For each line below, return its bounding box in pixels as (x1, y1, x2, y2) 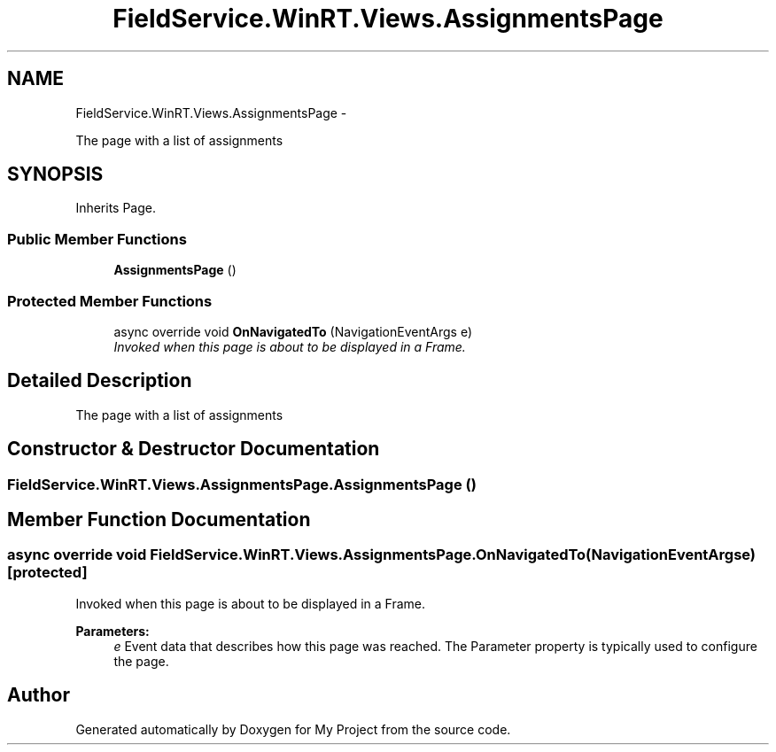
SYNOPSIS (7, 163, 104, 186)
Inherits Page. (75, 200, 157, 216)
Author (7, 684, 70, 707)
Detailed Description (7, 369, 192, 392)
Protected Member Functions (7, 291, 213, 310)
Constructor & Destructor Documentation (7, 438, 380, 461)
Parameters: (75, 623, 150, 639)
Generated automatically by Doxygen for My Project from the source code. (75, 721, 511, 737)
